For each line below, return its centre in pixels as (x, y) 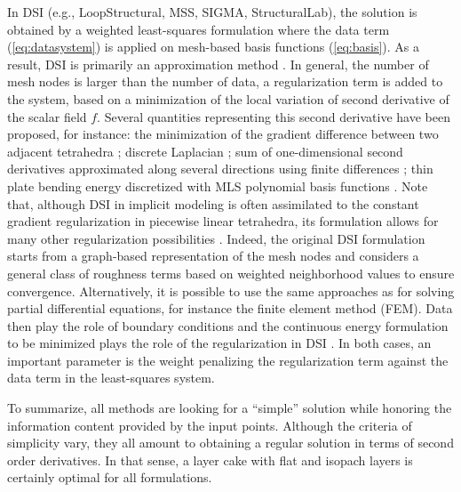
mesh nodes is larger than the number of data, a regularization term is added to (225, 81)
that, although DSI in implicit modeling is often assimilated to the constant (213, 203)
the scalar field (47, 116)
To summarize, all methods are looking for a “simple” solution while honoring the (230, 408)
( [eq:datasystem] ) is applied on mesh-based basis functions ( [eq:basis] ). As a (214, 47)
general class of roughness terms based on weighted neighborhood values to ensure (231, 273)
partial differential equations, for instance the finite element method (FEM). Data (230, 308)
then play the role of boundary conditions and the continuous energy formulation (228, 325)
